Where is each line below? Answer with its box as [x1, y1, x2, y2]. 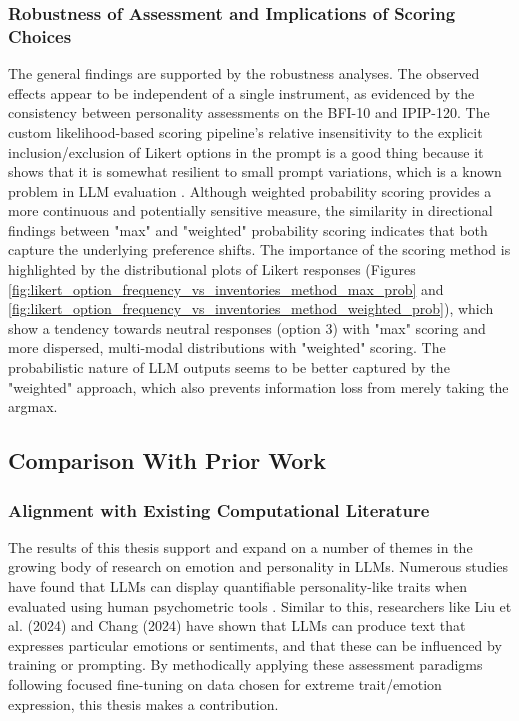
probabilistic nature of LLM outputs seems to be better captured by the [8, 357, 450, 378]
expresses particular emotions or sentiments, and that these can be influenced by [8, 634, 502, 655]
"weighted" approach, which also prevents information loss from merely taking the [8, 376, 509, 397]
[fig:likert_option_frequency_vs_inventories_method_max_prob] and [8, 278, 444, 299]
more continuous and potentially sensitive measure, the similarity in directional [8, 200, 493, 221]
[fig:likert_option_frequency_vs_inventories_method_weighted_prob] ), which [8, 298, 494, 319]
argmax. [8, 396, 58, 417]
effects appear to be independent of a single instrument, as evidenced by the [8, 82, 475, 103]
